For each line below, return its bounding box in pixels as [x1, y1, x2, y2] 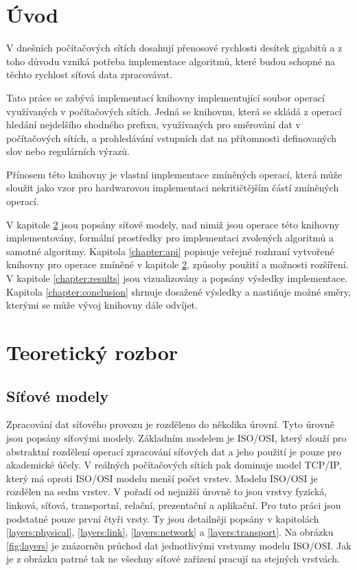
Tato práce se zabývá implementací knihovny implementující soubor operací [6, 90, 325, 104]
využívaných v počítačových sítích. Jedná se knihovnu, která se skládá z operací [6, 104, 342, 118]
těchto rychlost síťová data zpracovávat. [6, 67, 173, 82]
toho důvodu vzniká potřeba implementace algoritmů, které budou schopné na [6, 54, 336, 68]
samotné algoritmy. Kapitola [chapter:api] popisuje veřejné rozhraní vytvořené [6, 244, 334, 258]
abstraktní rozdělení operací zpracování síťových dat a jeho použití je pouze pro [6, 444, 342, 458]
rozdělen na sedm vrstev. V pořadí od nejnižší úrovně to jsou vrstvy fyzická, [6, 484, 327, 499]
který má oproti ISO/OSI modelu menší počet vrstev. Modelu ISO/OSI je [6, 471, 318, 485]
